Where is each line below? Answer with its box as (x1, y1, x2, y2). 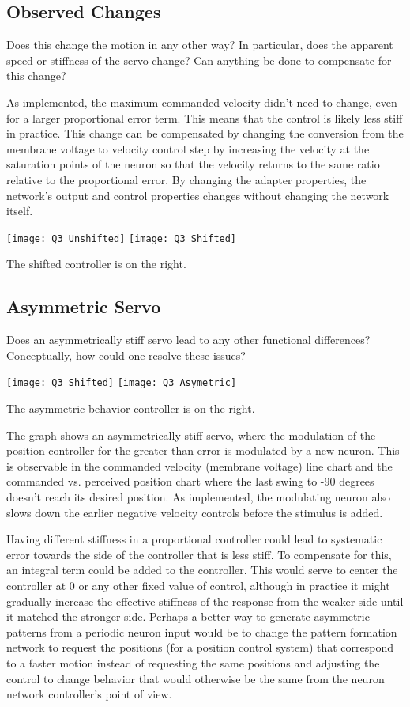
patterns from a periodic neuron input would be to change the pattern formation (6, 623, 397, 640)
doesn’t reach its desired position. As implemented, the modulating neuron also (6, 489, 390, 505)
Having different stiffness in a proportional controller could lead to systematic (6, 531, 382, 547)
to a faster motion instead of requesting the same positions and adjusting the (6, 654, 380, 671)
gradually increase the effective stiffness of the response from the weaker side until (6, 592, 404, 609)
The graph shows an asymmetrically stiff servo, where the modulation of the (6, 426, 376, 443)
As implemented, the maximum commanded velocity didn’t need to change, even (6, 93, 397, 110)
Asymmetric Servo (6, 294, 161, 319)
